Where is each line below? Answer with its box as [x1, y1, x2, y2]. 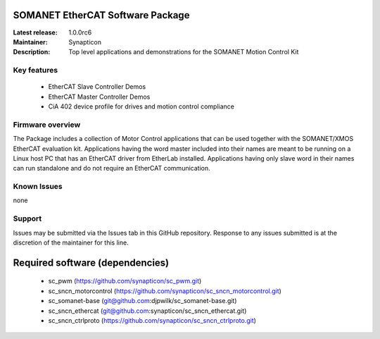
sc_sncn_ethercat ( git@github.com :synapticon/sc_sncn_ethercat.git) [48, 307, 247, 315]
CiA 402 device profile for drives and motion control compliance [48, 102, 235, 111]
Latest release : [13, 28, 58, 37]
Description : [13, 48, 51, 56]
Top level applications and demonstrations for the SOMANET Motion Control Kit [68, 48, 299, 56]
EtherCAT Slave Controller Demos [48, 82, 146, 91]
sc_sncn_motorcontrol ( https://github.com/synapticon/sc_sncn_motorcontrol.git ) [48, 286, 281, 295]
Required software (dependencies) [13, 257, 170, 269]
